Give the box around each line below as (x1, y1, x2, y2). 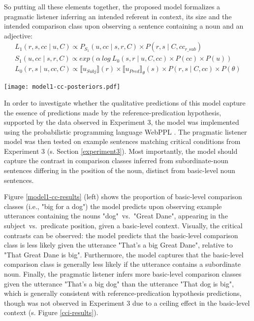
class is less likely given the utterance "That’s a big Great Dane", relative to (4, 240, 233, 250)
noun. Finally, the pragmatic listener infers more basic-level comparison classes (4, 269, 242, 279)
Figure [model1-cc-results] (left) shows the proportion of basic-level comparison (4, 191, 242, 202)
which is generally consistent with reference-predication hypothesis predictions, (4, 288, 242, 298)
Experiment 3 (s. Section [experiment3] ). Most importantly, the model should (4, 145, 238, 156)
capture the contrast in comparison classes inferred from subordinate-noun (4, 155, 228, 166)
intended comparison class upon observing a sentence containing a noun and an (4, 21, 244, 31)
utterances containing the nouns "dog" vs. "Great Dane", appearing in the (4, 211, 228, 221)
